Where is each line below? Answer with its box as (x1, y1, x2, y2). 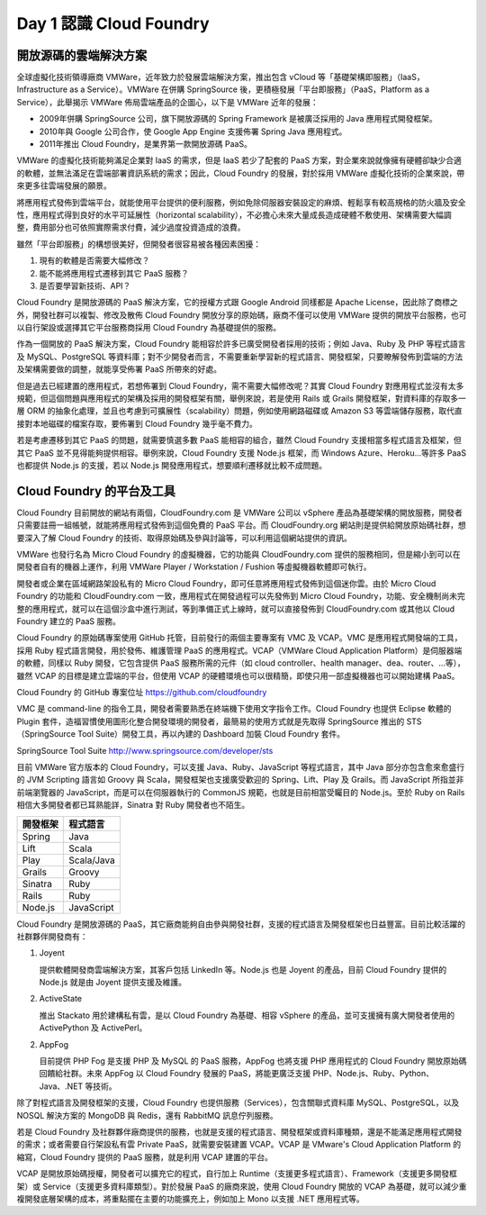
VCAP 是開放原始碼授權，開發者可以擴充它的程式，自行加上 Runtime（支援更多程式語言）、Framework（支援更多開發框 (16, 1168, 458, 1179)
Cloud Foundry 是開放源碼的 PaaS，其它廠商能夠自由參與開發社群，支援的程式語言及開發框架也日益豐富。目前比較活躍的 (16, 919, 465, 929)
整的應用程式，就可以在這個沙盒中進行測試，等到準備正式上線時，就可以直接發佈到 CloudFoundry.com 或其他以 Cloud (16, 603, 455, 614)
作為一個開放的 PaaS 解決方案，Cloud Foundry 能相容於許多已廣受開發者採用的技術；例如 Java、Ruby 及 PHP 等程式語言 (16, 339, 466, 349)
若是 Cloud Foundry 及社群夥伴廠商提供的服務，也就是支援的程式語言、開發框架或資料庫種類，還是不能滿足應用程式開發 (16, 1126, 463, 1137)
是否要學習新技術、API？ (39, 280, 131, 291)
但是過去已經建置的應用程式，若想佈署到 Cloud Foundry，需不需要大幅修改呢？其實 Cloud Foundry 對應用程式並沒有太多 (16, 380, 464, 391)
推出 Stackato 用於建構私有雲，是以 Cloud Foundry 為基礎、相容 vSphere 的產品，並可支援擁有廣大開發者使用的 (39, 1010, 454, 1020)
